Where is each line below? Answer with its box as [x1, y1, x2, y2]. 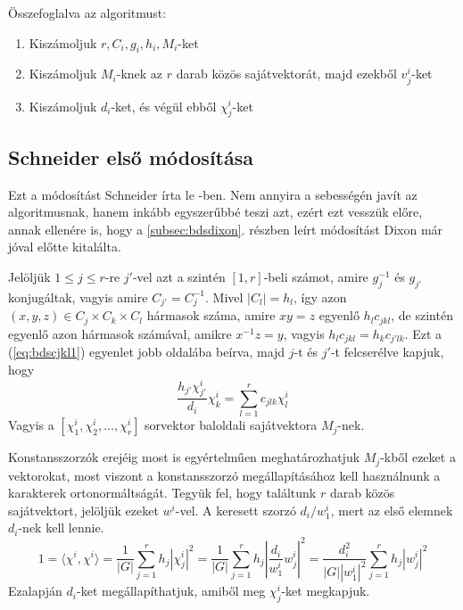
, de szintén [391, 306, 453, 325]
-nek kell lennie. [18, 518, 104, 537]
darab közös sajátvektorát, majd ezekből [176, 64, 397, 83]
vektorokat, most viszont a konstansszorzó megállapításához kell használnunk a [8, 466, 441, 484]
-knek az [116, 64, 163, 83]
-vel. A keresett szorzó [175, 500, 296, 519]
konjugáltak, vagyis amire [8, 287, 148, 306]
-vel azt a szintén [132, 267, 226, 285]
